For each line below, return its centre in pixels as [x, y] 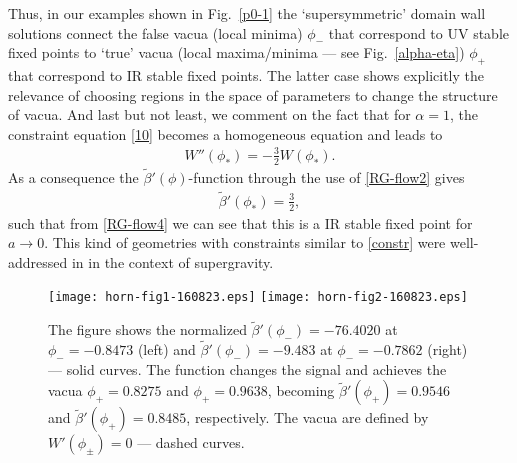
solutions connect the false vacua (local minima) [155, 32]
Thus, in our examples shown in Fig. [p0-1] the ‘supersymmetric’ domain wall [247, 13]
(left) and [166, 349]
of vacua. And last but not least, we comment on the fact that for [209, 114]
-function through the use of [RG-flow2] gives [326, 176]
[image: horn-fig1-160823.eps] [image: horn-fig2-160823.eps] [258, 297]
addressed [38, 261]
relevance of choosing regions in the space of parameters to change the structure [253, 94]
